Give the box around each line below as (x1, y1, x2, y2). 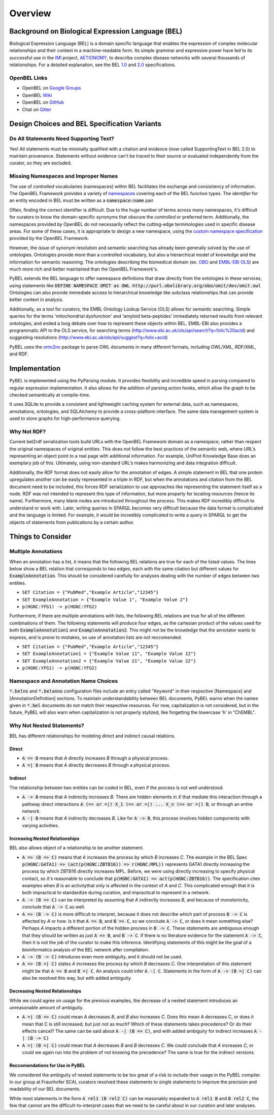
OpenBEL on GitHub (22, 99, 64, 105)
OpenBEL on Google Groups (22, 85, 81, 91)
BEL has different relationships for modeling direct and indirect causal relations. (9, 733, 176, 739)
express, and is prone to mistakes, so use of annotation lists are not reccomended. (9, 634, 182, 640)
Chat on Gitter (22, 106, 52, 112)
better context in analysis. (9, 296, 63, 303)
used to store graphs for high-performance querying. (9, 415, 121, 421)
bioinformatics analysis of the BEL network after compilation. (22, 946, 150, 953)
